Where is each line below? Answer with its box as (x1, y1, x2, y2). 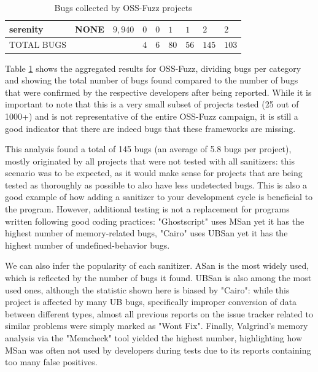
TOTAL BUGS (9, 38, 67, 51)
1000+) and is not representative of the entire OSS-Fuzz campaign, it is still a (5, 109, 298, 122)
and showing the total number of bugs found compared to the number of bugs (5, 74, 298, 87)
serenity (9, 22, 44, 35)
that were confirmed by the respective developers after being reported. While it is (5, 85, 312, 98)
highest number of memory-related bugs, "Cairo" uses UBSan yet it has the (5, 227, 288, 239)
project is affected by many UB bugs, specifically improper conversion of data (5, 295, 297, 308)
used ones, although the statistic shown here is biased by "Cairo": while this (5, 283, 290, 296)
